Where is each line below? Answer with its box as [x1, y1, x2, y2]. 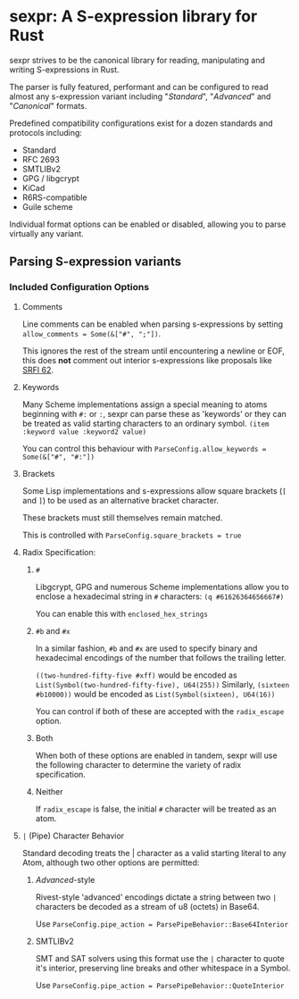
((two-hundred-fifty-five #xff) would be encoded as [35, 670, 238, 680]
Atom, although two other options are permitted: [21, 857, 200, 868]
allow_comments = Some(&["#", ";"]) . [21, 328, 162, 338]
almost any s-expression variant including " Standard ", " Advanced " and [9, 91, 271, 102]
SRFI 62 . [21, 364, 54, 375]
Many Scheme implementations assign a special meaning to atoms [21, 399, 268, 410]
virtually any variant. [9, 228, 85, 238]
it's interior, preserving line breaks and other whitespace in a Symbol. [35, 962, 291, 973]
